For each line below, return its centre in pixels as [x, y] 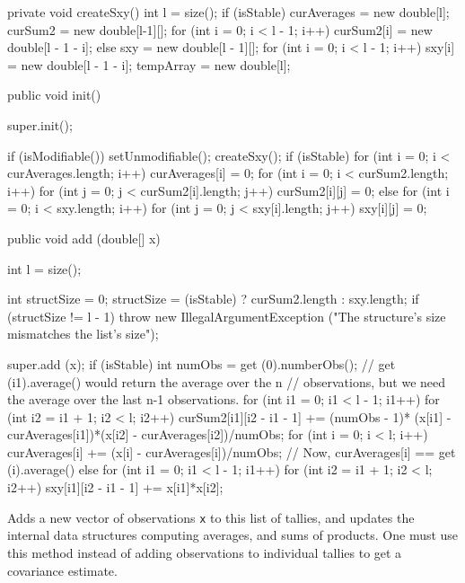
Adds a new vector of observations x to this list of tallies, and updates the [211, 517]
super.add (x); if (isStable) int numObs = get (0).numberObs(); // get [202, 363]
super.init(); [40, 124]
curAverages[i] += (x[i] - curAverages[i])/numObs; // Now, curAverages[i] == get [232, 451]
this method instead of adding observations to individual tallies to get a [205, 552]
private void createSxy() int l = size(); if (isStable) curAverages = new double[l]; [228, 12]
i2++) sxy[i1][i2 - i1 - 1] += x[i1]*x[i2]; [115, 487]
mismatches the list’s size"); [83, 334]
